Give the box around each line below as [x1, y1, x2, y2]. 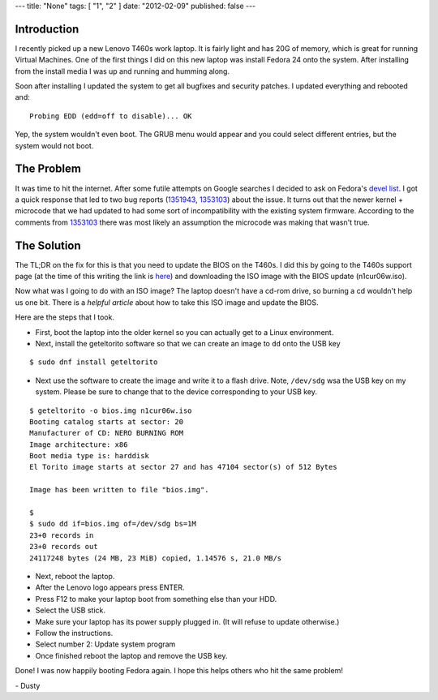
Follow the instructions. [35, 628, 114, 638]
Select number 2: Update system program [35, 639, 176, 649]
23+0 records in [29, 530, 94, 539]
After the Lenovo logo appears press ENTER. [35, 582, 185, 592]
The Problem [15, 162, 81, 176]
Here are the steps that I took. [15, 312, 115, 322]
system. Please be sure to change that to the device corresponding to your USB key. [35, 387, 318, 397]
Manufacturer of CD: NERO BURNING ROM [29, 428, 184, 438]
